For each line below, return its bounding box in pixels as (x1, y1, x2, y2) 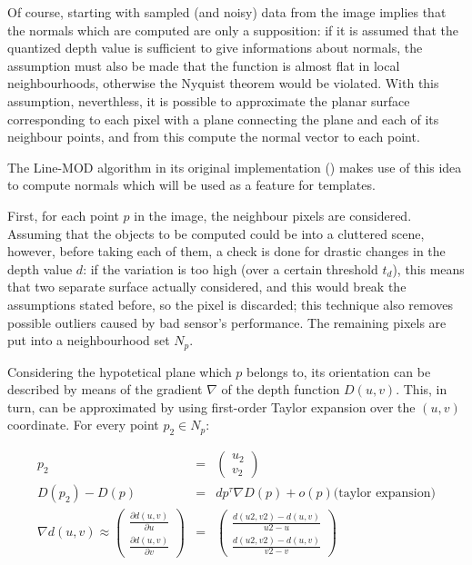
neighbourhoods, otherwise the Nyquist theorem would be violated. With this (7, 74, 439, 93)
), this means (392, 259, 465, 278)
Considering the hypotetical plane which (7, 362, 232, 381)
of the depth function (221, 380, 340, 399)
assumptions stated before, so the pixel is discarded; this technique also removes (7, 294, 454, 313)
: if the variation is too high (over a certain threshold (83, 259, 378, 278)
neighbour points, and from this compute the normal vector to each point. (7, 127, 420, 146)
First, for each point (7, 205, 119, 224)
